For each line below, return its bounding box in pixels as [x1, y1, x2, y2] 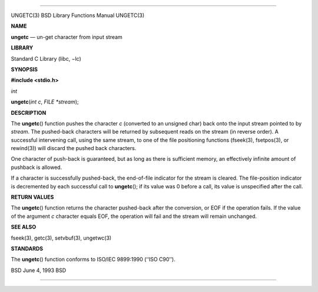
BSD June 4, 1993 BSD [11, 267, 67, 274]
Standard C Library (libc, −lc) [11, 55, 82, 62]
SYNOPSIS [11, 65, 38, 73]
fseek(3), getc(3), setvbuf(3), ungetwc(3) [11, 234, 112, 241]
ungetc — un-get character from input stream [11, 33, 123, 41]
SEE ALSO [11, 224, 37, 231]
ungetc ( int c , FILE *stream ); [11, 98, 79, 105]
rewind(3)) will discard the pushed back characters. [11, 145, 137, 152]
